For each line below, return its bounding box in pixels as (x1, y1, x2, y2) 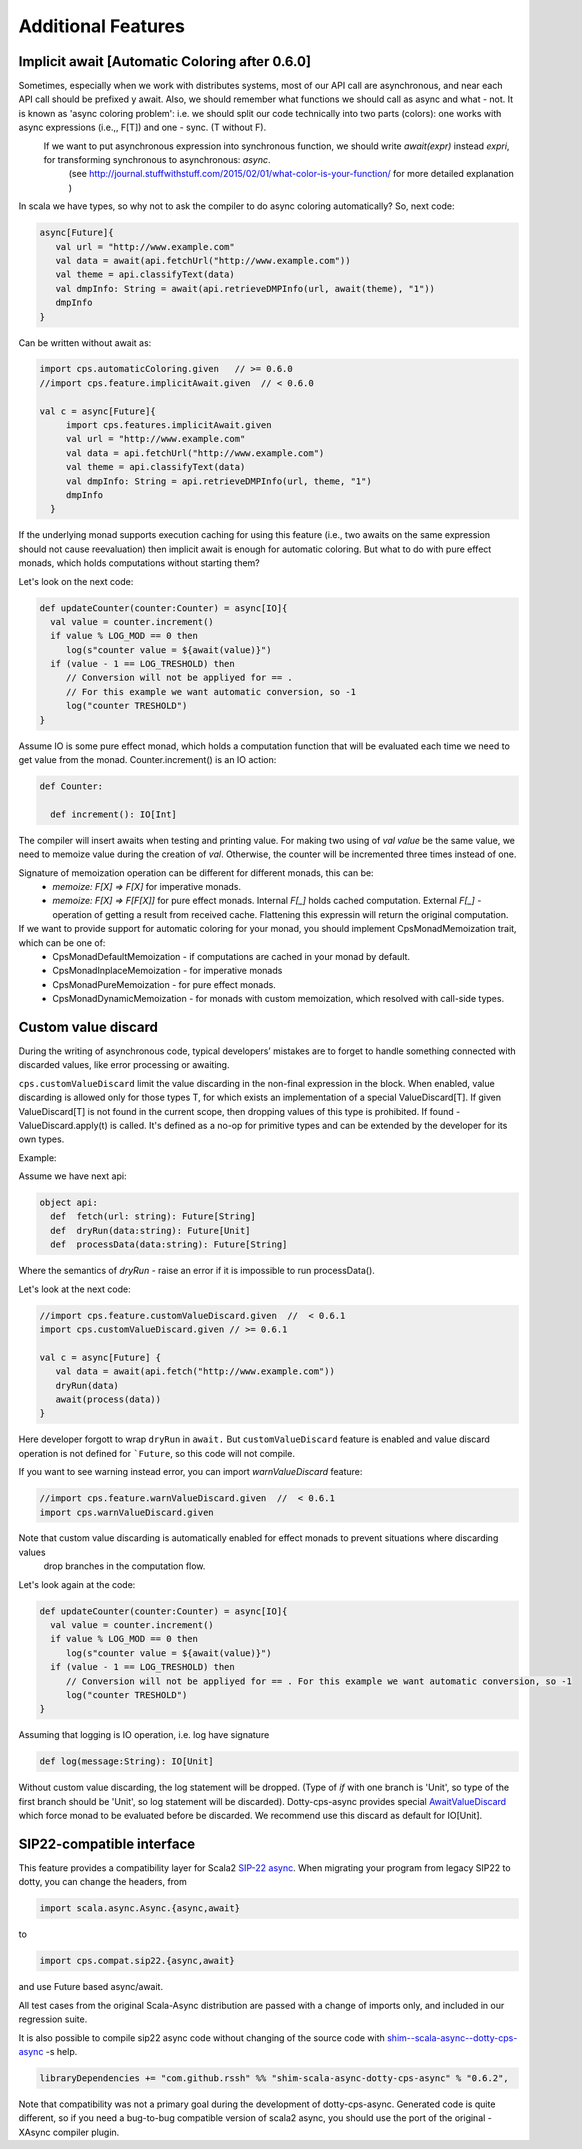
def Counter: (39, 781, 104, 792)
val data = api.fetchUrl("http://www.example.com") (65, 447, 325, 459)
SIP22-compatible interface (18, 1835, 196, 1852)
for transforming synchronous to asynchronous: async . (43, 154, 271, 166)
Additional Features (18, 15, 185, 37)
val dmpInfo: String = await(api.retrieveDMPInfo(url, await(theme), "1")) (55, 283, 435, 294)
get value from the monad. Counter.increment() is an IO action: (18, 754, 277, 766)
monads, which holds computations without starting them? (18, 557, 260, 569)
